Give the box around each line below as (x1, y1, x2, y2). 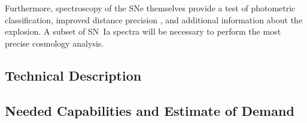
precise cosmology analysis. (5, 36, 104, 49)
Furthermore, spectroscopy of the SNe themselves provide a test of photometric (5, 2, 296, 14)
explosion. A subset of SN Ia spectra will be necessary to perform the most (5, 25, 281, 38)
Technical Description (5, 66, 142, 84)
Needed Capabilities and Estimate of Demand (5, 101, 294, 119)
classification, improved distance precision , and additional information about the (5, 13, 303, 26)
